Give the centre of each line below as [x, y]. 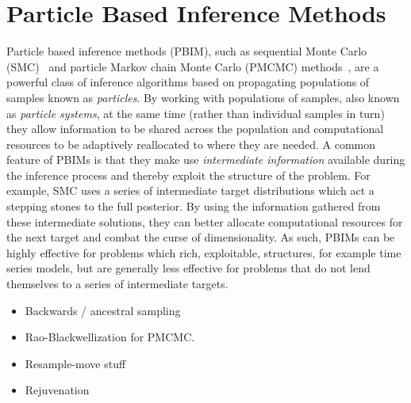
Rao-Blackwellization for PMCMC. [110, 337]
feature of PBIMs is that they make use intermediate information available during [206, 160]
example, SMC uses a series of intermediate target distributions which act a [190, 190]
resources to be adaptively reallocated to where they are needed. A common [191, 144]
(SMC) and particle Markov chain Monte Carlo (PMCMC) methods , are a [193, 66]
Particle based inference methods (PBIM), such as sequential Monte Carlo [187, 51]
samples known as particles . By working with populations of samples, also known [203, 97]
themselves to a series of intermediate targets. [117, 284]
